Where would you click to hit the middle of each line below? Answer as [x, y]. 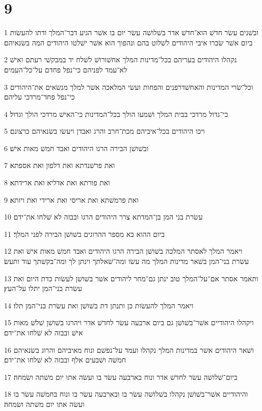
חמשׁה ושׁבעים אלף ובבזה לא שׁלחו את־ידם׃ [65, 360]
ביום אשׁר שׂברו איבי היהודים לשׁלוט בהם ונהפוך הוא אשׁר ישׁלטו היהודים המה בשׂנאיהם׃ [128, 42]
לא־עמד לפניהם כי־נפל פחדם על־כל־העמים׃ [66, 69]
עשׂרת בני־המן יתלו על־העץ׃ [43, 288]
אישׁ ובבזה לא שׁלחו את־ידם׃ [44, 332]
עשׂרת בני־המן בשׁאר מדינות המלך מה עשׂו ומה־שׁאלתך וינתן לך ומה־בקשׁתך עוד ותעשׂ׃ [127, 261]
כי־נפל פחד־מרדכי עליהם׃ [40, 97]
